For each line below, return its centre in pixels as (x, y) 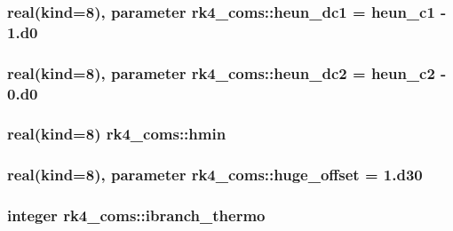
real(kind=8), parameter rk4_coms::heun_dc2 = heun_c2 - (227, 72)
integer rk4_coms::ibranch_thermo (136, 215)
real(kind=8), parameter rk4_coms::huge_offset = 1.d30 (215, 175)
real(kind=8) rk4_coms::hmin (117, 134)
